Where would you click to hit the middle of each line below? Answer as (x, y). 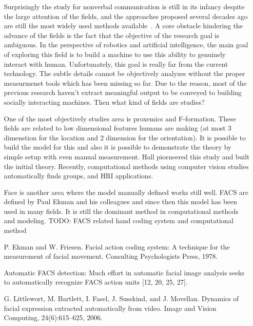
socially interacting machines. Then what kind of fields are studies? (104, 102)
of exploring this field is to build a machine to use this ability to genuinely (115, 54)
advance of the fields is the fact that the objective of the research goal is (112, 35)
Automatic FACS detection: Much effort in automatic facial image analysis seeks (124, 272)
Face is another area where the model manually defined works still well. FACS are (126, 192)
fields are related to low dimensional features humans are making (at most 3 (118, 128)
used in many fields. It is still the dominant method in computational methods (121, 211)
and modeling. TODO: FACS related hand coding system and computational (119, 221)
